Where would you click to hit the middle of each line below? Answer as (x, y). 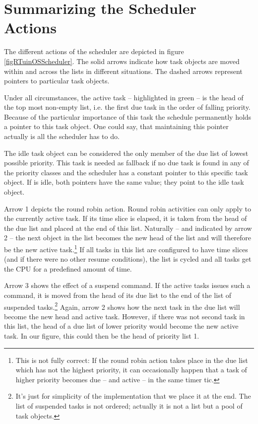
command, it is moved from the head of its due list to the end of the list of (118, 295)
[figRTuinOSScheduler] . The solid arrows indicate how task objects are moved (122, 61)
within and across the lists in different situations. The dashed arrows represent (123, 71)
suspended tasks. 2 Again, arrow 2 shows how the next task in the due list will (122, 306)
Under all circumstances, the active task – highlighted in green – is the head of (124, 97)
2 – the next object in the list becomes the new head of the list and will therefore (128, 238)
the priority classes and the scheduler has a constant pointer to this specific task (126, 172)
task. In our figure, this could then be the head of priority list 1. (102, 336)
